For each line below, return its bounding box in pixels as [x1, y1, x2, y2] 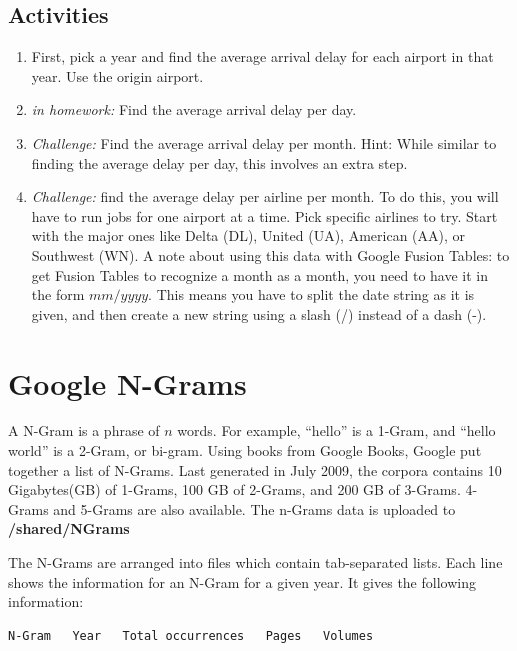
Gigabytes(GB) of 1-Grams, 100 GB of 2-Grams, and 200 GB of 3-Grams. [8, 479, 461, 500]
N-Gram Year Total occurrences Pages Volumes [8, 628, 374, 643]
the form [31, 284, 85, 305]
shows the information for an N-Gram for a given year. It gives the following [8, 571, 476, 592]
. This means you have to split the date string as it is [148, 284, 475, 305]
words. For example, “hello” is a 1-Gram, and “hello [177, 420, 496, 441]
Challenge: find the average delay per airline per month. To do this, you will [31, 186, 499, 207]
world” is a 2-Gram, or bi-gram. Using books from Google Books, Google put [8, 440, 482, 461]
